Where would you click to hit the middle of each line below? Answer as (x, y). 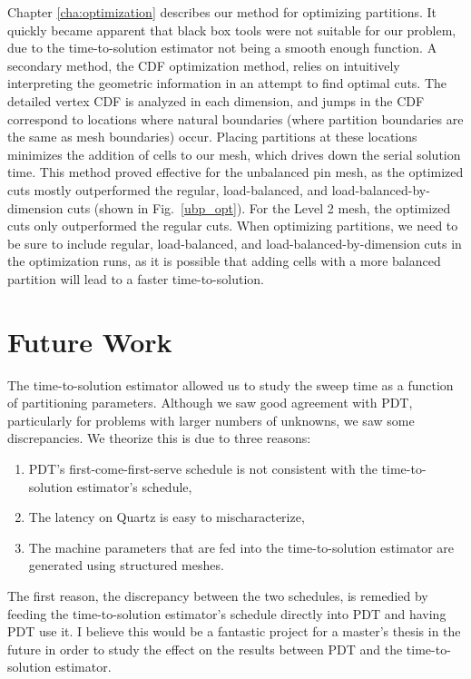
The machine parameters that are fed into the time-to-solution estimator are (241, 547)
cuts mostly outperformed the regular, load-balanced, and (168, 189)
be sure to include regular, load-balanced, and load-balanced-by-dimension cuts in (235, 243)
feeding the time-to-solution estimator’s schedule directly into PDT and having (227, 613)
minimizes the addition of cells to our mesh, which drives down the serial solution (234, 154)
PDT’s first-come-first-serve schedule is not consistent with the (203, 468)
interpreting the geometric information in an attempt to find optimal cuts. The (227, 83)
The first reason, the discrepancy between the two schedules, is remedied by (218, 595)
